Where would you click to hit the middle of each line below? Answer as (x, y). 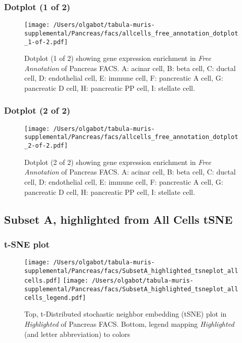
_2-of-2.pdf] (46, 146)
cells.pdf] (43, 281)
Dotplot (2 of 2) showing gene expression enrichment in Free (118, 162)
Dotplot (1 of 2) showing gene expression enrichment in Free (118, 58)
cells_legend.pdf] (55, 298)
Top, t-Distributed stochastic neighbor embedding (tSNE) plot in (126, 314)
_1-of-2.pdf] (46, 42)
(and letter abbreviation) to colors (77, 334)
